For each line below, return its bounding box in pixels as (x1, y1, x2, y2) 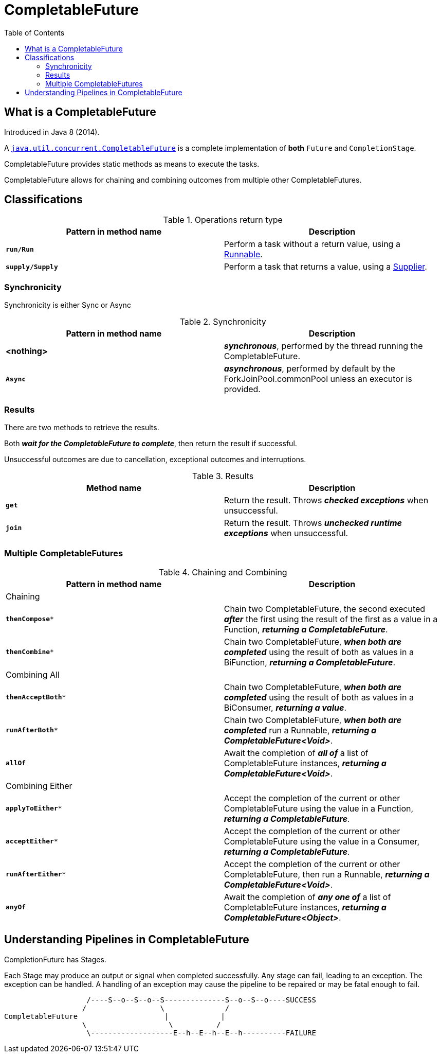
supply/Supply (6, 262, 58, 271)
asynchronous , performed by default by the (224, 363, 395, 374)
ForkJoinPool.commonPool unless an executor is (224, 374, 412, 384)
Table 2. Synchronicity (179, 316, 266, 327)
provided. (224, 384, 261, 395)
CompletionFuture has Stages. (4, 955, 106, 964)
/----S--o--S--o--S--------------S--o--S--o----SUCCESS (86, 995, 316, 1004)
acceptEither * (6, 837, 58, 845)
